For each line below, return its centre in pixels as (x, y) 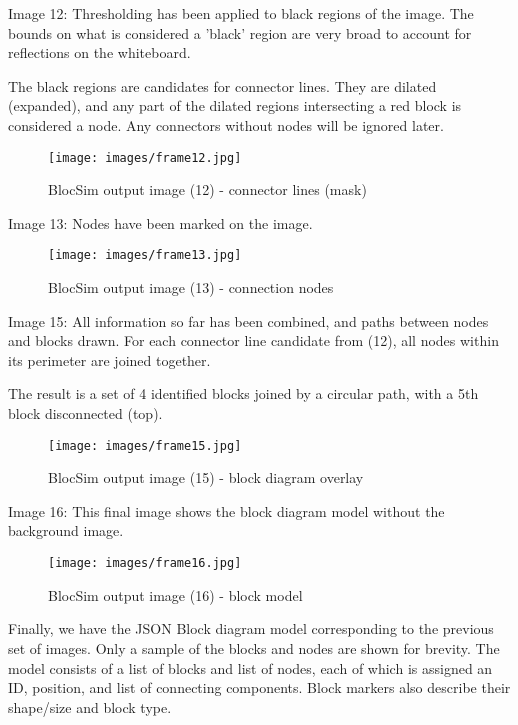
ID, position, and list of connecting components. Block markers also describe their (259, 687)
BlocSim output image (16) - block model (175, 594)
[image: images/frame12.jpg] (145, 157)
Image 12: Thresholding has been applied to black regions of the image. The (241, 13)
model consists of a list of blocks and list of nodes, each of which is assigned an (250, 667)
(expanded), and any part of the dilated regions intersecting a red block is (235, 105)
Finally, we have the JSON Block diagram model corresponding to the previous (251, 628)
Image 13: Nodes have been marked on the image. (160, 222)
